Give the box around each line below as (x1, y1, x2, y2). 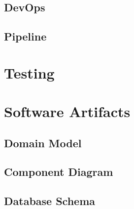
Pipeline (4, 29, 47, 44)
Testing (4, 62, 55, 83)
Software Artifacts (4, 101, 131, 122)
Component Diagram (4, 164, 113, 179)
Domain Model (4, 135, 82, 150)
